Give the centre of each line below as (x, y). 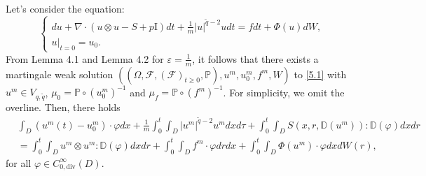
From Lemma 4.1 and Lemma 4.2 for (85, 58)
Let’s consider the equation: (65, 8)
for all (19, 162)
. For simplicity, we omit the (284, 92)
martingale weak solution (60, 74)
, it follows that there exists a (255, 58)
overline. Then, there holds (63, 107)
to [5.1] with (320, 74)
